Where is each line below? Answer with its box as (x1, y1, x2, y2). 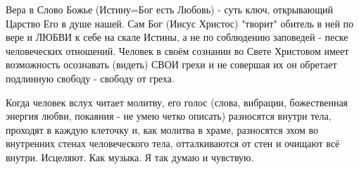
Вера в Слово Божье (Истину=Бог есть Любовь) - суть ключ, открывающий (6, 2, 333, 16)
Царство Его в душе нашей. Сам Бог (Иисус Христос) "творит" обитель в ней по (6, 15, 354, 30)
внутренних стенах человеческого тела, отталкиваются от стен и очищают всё (6, 136, 340, 151)
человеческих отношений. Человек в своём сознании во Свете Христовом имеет (6, 43, 349, 58)
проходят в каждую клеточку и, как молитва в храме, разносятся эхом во (6, 122, 318, 137)
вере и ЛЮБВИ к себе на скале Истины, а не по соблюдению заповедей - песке (6, 30, 348, 44)
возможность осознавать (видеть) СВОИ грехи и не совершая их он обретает (6, 57, 337, 72)
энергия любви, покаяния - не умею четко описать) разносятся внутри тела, (6, 108, 332, 123)
